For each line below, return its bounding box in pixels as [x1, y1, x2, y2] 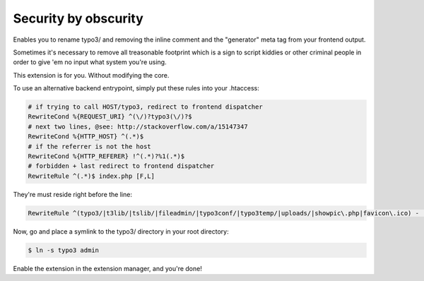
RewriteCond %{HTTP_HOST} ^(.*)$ [28, 133, 144, 140]
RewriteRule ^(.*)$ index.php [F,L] [28, 172, 155, 180]
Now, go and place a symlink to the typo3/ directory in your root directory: [13, 227, 229, 236]
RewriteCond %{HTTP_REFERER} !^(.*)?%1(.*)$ [28, 153, 185, 160]
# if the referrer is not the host [28, 142, 151, 150]
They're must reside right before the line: [13, 190, 132, 198]
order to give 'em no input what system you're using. [13, 58, 167, 66]
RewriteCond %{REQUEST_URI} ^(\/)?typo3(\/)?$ [28, 113, 192, 121]
